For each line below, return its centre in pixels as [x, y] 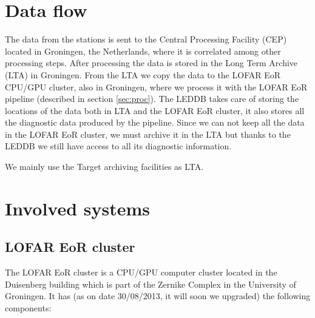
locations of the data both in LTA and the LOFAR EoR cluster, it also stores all [155, 110]
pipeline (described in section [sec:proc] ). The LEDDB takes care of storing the [152, 99]
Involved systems [78, 208]
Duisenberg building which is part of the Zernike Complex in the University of [151, 284]
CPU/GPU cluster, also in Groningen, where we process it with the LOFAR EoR [156, 86]
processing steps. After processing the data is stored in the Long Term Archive [151, 63]
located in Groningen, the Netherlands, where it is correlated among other [143, 51]
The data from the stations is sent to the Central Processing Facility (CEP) [146, 39]
